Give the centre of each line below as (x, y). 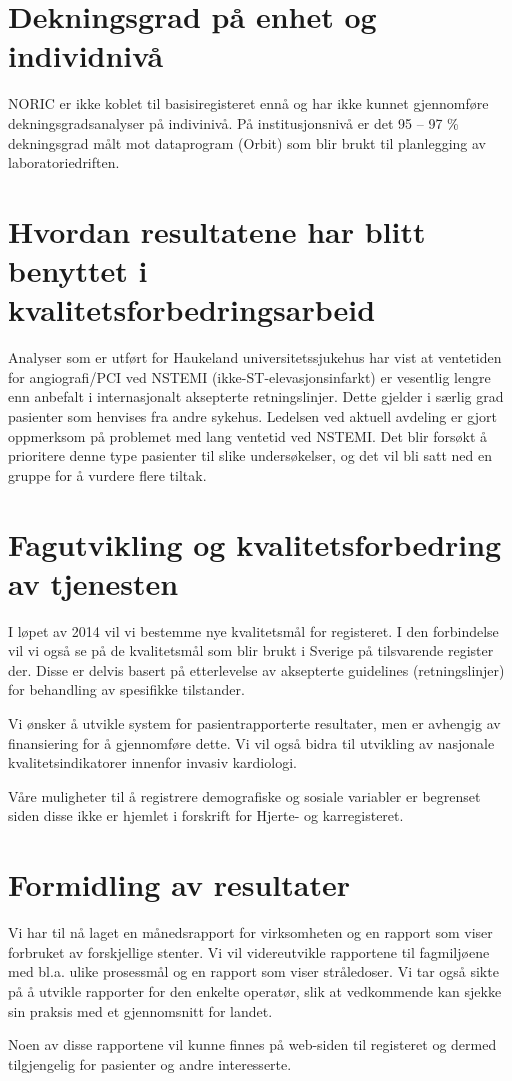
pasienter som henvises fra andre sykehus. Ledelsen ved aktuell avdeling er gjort (252, 415)
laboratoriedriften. (64, 162)
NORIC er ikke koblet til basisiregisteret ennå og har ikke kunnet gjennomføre (248, 103)
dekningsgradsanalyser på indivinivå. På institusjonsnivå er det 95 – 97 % (233, 122)
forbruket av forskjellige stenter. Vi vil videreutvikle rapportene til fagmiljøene (249, 951)
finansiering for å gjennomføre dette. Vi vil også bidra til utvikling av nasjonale (251, 742)
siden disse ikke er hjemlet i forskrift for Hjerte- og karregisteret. (206, 815)
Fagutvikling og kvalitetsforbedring (255, 543)
